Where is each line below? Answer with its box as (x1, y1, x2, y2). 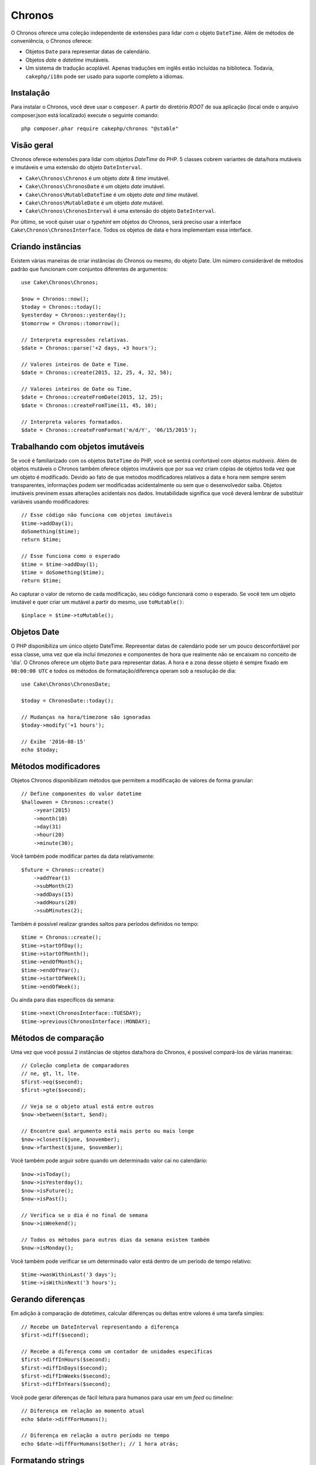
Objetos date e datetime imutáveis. (25, 56, 110, 63)
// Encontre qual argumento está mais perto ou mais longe (21, 1128, 194, 1134)
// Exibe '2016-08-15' (21, 738, 87, 745)
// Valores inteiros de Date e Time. (21, 361, 130, 367)
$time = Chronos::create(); (21, 934, 102, 941)
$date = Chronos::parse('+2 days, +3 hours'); (21, 345, 157, 352)
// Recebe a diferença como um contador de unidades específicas (21, 1348, 213, 1355)
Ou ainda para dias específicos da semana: (11, 996, 115, 1003)
